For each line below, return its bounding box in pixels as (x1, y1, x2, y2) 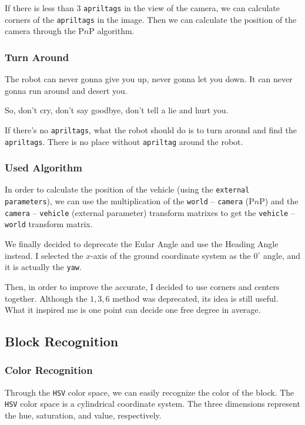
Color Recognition (5, 363, 93, 377)
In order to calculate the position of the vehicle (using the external (5, 183, 250, 195)
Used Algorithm (5, 160, 82, 175)
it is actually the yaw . (5, 261, 82, 273)
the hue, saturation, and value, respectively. (5, 409, 162, 421)
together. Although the (5, 292, 88, 304)
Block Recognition (5, 332, 119, 350)
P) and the (259, 195, 299, 207)
